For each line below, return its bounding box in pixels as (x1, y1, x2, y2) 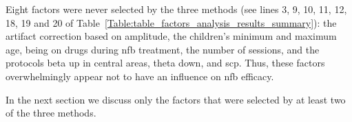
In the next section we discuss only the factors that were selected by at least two (6, 92, 346, 106)
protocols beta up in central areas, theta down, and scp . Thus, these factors (6, 56, 325, 70)
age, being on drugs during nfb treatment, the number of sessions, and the (6, 42, 320, 56)
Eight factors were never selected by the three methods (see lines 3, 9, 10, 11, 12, (6, 2, 347, 16)
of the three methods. (6, 106, 96, 120)
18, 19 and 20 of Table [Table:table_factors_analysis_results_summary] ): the (6, 15, 337, 29)
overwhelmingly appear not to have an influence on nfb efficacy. (6, 69, 274, 83)
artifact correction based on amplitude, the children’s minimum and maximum (6, 29, 337, 43)
